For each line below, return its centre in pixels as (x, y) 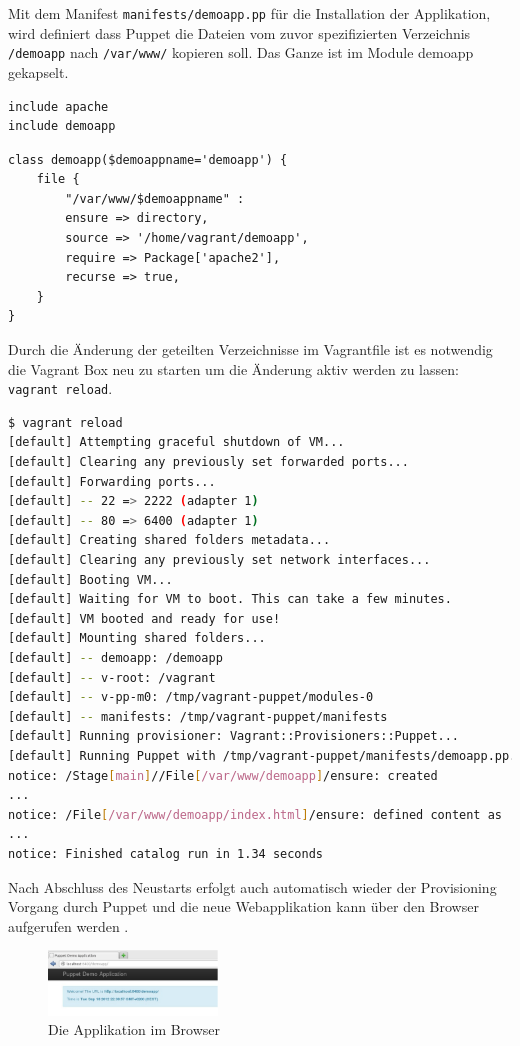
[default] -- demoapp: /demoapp (115, 658)
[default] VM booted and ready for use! (144, 618)
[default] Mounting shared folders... (137, 638)
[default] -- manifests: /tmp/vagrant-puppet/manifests (198, 716)
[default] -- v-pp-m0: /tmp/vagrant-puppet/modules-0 (191, 697)
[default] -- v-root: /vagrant (112, 677)
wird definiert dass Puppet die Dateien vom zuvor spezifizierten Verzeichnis (239, 32)
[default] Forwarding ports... (112, 481)
